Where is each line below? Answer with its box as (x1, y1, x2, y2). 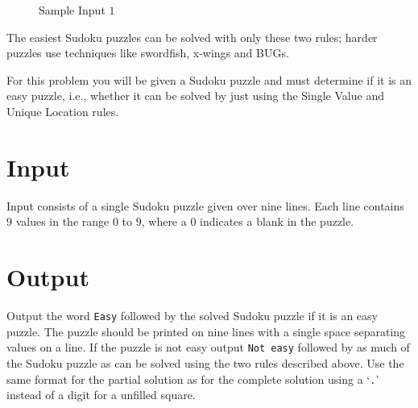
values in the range (15, 213, 110, 230)
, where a (141, 213, 187, 230)
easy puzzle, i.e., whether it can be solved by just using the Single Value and (6, 87, 384, 104)
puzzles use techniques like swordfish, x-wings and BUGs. (6, 44, 289, 61)
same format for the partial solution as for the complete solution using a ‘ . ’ (6, 370, 379, 387)
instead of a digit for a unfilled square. (6, 386, 196, 403)
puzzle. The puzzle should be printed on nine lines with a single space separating (6, 323, 406, 339)
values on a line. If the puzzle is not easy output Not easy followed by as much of (6, 339, 410, 356)
